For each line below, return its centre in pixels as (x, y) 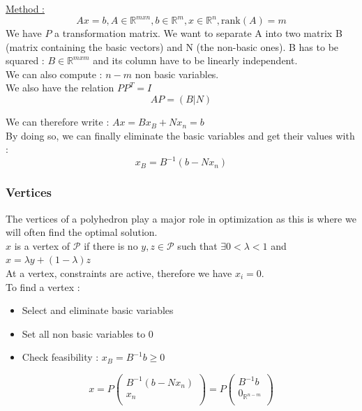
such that (197, 245)
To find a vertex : (43, 286)
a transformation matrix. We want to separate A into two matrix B (198, 33)
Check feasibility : (60, 357)
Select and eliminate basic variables (98, 310)
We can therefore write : (58, 122)
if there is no (111, 245)
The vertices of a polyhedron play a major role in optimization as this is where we (181, 218)
